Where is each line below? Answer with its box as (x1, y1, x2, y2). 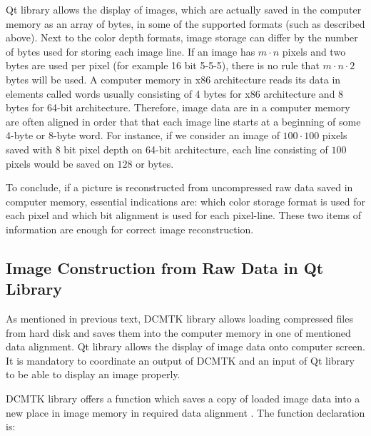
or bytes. (136, 156, 174, 171)
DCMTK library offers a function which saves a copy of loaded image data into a (6, 391, 360, 406)
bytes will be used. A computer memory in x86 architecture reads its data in (6, 71, 341, 86)
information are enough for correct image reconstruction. (6, 221, 254, 236)
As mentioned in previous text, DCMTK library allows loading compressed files (6, 311, 353, 326)
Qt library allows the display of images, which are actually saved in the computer (6, 2, 362, 16)
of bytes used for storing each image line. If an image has (6, 44, 255, 59)
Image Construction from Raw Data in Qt (6, 256, 324, 278)
